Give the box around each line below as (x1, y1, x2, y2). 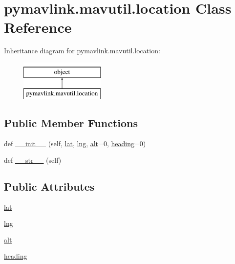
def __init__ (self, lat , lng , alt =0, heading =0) (4, 138, 146, 149)
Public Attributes (4, 178, 95, 194)
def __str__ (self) (4, 154, 62, 165)
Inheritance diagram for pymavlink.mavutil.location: (4, 45, 160, 56)
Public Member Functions (4, 115, 138, 131)
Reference (4, 17, 72, 37)
